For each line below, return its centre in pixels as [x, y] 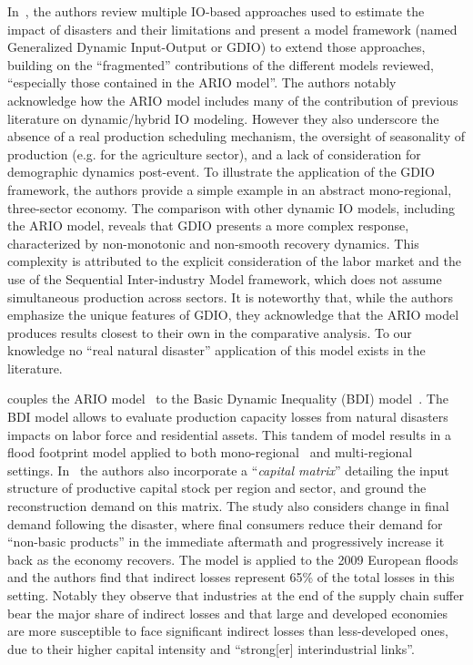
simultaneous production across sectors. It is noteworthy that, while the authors [231, 297]
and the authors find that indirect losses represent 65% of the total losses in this [231, 577]
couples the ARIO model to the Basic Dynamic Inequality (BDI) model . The [228, 399]
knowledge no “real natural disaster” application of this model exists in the [216, 350]
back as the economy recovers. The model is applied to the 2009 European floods [233, 559]
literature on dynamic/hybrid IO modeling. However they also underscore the [223, 118]
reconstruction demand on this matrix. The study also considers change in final [228, 506]
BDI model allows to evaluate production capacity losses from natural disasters [228, 417]
